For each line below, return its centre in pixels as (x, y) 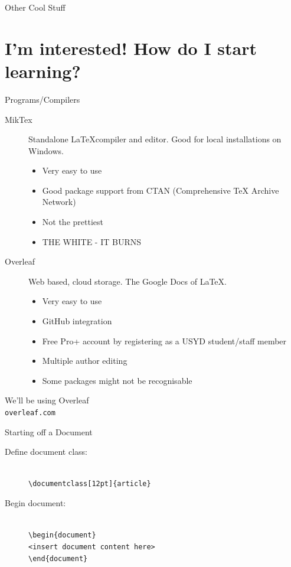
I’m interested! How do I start (131, 48)
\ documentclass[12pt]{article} (90, 484)
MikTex (19, 119)
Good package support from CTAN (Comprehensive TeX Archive (161, 190)
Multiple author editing (85, 361)
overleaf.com (30, 413)
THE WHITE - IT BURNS (91, 241)
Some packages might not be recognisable (117, 380)
